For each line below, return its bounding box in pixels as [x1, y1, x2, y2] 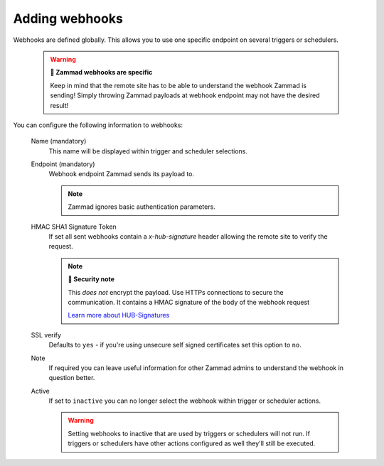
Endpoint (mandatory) [31, 160, 95, 168]
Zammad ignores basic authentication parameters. [68, 202, 216, 211]
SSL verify [31, 330, 62, 339]
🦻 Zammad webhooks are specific [50, 68, 153, 77]
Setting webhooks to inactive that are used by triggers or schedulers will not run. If [68, 429, 311, 438]
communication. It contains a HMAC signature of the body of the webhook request [68, 298, 309, 306]
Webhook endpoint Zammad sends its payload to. [48, 170, 195, 178]
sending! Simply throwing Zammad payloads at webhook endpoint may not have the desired [50, 91, 320, 99]
